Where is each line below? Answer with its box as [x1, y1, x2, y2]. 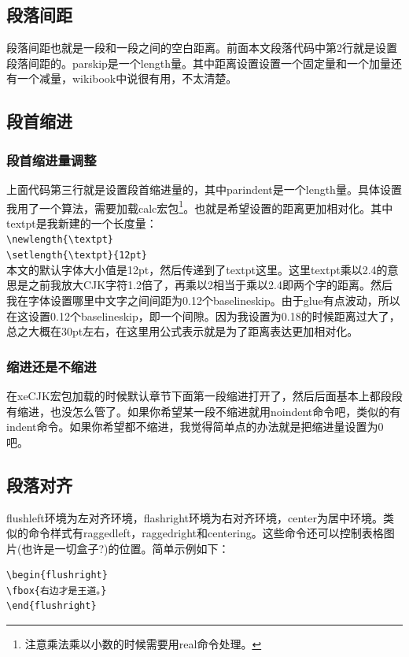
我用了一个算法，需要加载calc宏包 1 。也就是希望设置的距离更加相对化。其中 [6, 197, 393, 216]
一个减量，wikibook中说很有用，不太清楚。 [17, 70, 238, 87]
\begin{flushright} [6, 570, 108, 581]
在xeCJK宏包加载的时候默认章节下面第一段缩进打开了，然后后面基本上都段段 [6, 387, 403, 403]
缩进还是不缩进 [6, 356, 97, 376]
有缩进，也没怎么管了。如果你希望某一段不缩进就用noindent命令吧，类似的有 [6, 403, 401, 419]
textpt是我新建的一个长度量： [6, 214, 157, 231]
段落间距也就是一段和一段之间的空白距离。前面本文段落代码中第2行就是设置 [6, 39, 397, 56]
